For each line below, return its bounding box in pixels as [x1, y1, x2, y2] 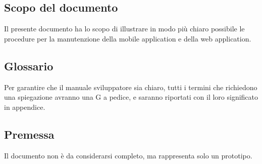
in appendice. [4, 101, 45, 112]
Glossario [4, 58, 54, 73]
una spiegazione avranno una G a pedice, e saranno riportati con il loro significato [4, 92, 258, 102]
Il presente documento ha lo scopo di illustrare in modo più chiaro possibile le [4, 23, 245, 34]
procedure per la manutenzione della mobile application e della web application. [4, 33, 251, 44]
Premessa [4, 126, 55, 142]
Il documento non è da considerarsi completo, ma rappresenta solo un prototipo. [4, 150, 252, 160]
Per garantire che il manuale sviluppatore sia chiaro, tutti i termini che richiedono [4, 81, 257, 92]
